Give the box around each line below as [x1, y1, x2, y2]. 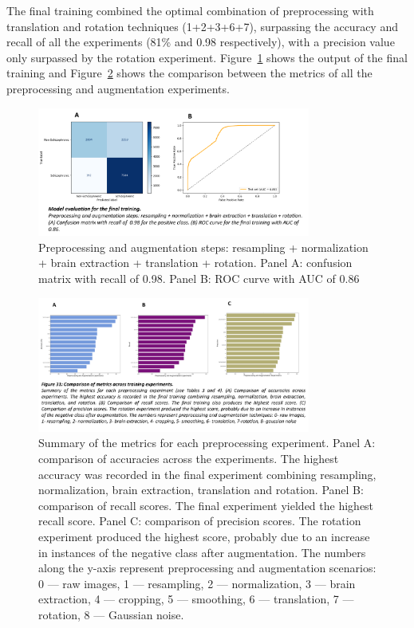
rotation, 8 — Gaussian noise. [38, 606, 184, 622]
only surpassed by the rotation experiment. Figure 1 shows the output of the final [6, 49, 408, 65]
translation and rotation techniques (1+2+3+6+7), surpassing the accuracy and [6, 18, 398, 34]
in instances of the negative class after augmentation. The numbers [38, 544, 366, 560]
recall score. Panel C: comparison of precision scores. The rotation [38, 512, 361, 529]
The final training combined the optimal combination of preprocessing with [6, 2, 374, 18]
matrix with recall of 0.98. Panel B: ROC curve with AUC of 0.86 [38, 269, 360, 286]
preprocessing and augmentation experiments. [6, 80, 230, 96]
